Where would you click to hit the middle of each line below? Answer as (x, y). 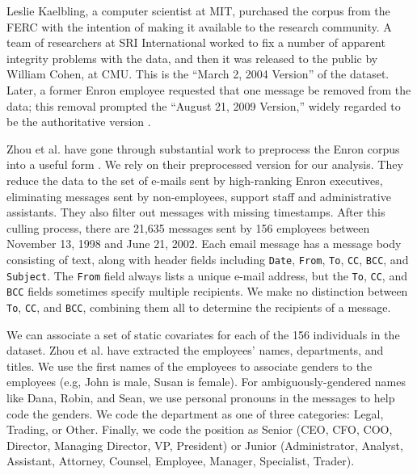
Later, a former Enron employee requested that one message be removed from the (209, 89)
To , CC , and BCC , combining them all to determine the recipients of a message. (199, 307)
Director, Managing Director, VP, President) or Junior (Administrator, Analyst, (205, 445)
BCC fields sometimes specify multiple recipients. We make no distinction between (207, 291)
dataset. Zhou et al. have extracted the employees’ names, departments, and (195, 350)
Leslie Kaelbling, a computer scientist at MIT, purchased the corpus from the (198, 11)
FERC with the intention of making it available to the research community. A (199, 26)
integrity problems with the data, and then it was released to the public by (192, 58)
